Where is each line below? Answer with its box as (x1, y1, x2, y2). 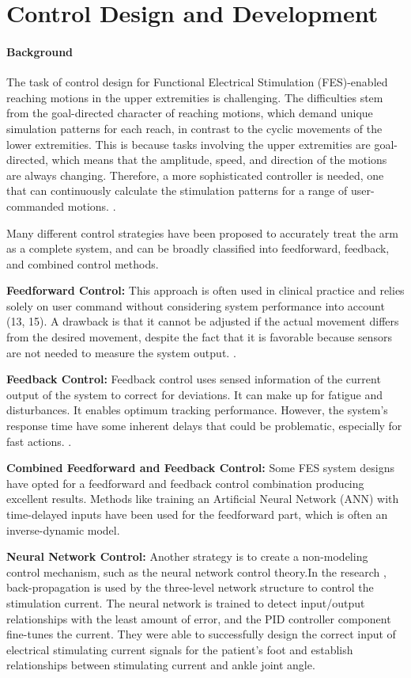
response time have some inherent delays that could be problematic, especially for (6, 417, 402, 434)
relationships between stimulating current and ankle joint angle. (6, 657, 315, 673)
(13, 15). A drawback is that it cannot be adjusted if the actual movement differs (6, 313, 399, 329)
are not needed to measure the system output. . (6, 344, 236, 360)
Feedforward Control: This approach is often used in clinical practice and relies (6, 282, 405, 299)
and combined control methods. (6, 255, 159, 272)
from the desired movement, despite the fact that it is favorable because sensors (6, 329, 392, 345)
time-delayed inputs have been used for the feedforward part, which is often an (6, 506, 388, 523)
